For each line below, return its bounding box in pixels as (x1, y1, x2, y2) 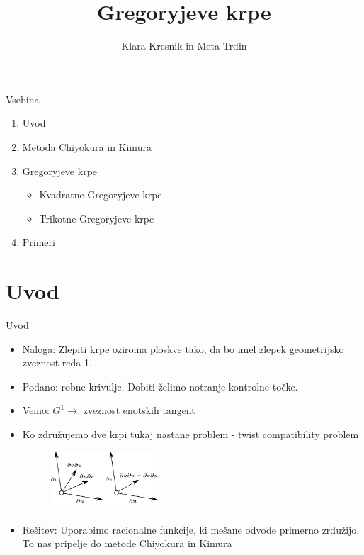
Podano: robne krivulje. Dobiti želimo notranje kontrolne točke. (22, 379, 298, 393)
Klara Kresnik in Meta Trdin (121, 38, 247, 53)
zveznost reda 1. (22, 355, 92, 370)
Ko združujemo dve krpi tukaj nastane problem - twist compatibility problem (22, 426, 359, 441)
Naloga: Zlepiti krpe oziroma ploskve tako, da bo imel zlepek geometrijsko (22, 341, 344, 356)
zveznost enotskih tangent (83, 403, 195, 417)
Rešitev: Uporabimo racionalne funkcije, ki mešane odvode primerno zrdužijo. (22, 522, 360, 537)
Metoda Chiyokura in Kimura (22, 139, 152, 154)
